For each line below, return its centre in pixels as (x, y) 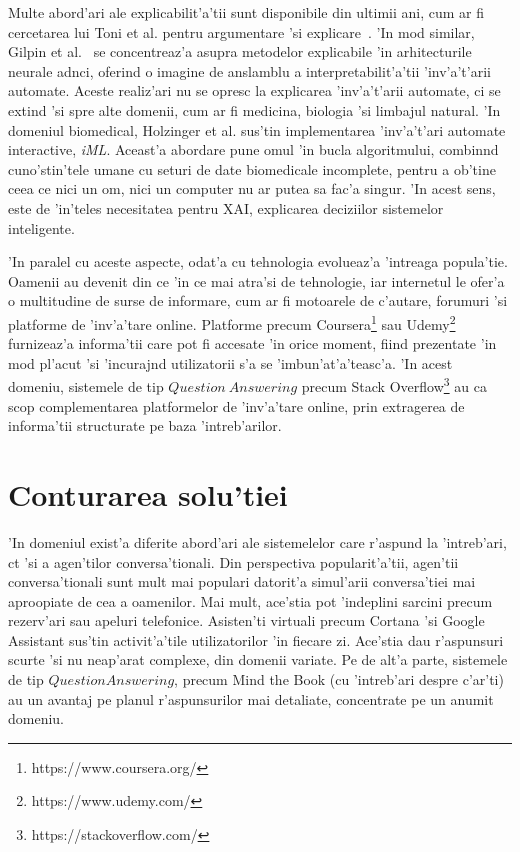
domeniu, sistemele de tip (86, 386)
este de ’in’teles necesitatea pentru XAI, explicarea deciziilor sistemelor (226, 207)
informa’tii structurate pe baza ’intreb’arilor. (145, 425)
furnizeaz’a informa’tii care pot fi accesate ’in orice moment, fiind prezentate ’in (252, 343)
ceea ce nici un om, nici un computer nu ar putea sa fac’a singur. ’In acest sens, (252, 188)
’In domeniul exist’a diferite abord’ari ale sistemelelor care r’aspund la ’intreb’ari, (257, 541)
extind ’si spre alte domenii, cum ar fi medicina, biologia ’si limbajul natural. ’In (254, 109)
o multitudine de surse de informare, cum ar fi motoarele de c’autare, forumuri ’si (258, 300)
